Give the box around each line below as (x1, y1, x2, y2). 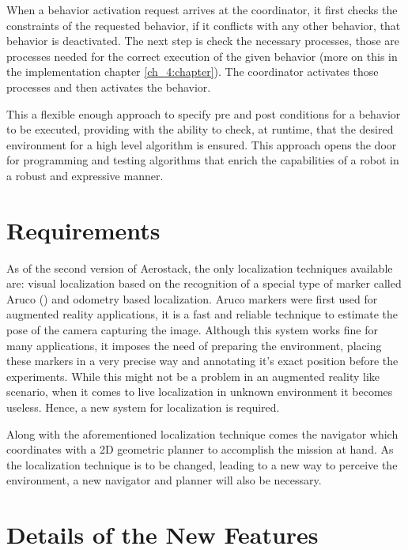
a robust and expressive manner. (6, 167, 164, 183)
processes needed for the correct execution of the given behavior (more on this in (6, 47, 398, 64)
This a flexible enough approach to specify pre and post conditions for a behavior (6, 105, 401, 122)
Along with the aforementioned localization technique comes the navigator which (6, 425, 399, 442)
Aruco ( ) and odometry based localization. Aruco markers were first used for (6, 290, 378, 307)
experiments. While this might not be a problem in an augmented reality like (6, 367, 380, 384)
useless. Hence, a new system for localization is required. (6, 399, 280, 415)
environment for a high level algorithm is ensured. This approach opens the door (6, 136, 397, 153)
